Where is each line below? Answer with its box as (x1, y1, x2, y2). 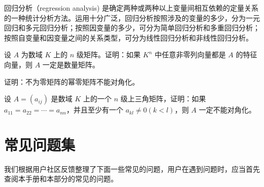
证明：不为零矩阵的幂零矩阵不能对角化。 (4, 76, 139, 87)
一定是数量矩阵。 (42, 59, 100, 69)
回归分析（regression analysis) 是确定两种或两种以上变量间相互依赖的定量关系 (4, 3, 258, 13)
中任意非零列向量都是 (154, 49, 226, 60)
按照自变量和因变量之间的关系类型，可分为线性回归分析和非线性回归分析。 (4, 32, 253, 43)
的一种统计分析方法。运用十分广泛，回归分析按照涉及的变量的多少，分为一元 (4, 12, 260, 23)
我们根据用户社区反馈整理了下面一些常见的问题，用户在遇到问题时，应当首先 (4, 163, 260, 174)
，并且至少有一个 (66, 104, 123, 115)
